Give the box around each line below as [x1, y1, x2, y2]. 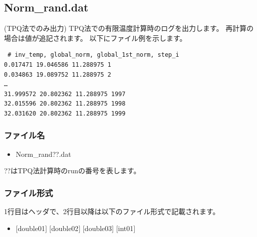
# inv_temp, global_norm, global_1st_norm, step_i [7, 51, 179, 59]
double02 [51, 223, 79, 233]
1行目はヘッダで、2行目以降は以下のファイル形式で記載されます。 [4, 206, 220, 217]
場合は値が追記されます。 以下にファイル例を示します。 [4, 32, 187, 43]
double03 [84, 223, 112, 233]
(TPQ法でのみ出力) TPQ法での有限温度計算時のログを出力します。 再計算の [4, 23, 254, 33]
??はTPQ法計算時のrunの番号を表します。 [4, 165, 141, 176]
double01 [17, 223, 45, 233]
